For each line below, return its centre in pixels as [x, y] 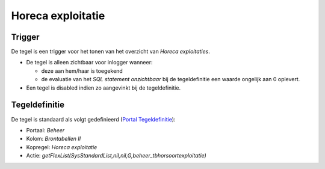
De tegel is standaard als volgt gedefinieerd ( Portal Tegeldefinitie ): [93, 119]
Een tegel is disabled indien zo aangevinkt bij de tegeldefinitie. [103, 88]
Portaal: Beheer [45, 130]
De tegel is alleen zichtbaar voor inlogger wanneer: [89, 63]
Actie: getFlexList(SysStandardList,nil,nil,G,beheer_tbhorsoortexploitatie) [116, 156]
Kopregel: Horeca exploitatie [62, 147]
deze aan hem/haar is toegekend [82, 71]
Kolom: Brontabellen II [54, 139]
